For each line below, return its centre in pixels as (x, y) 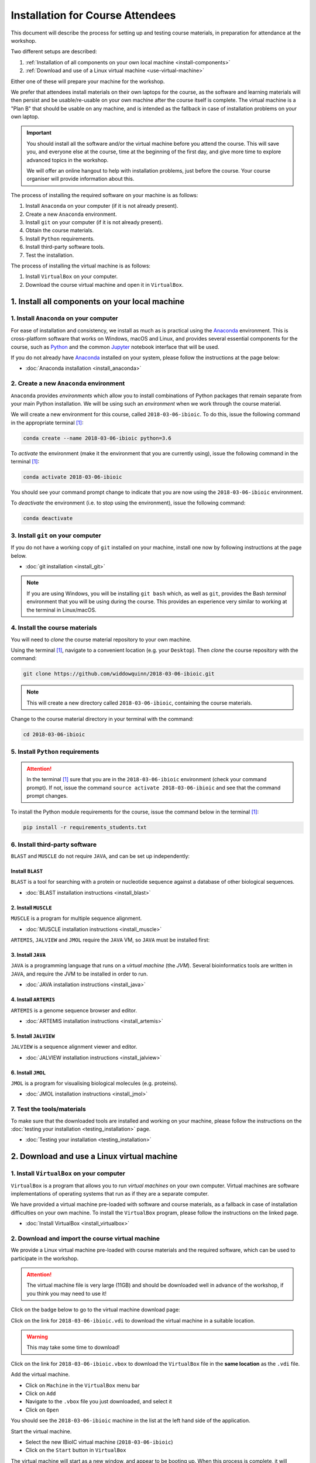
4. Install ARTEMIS (33, 1000)
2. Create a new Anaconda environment (68, 383)
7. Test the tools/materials (48, 1109)
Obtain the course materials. (59, 231)
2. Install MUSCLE (31, 908)
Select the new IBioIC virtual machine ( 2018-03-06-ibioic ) (99, 1442)
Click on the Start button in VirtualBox (76, 1450)
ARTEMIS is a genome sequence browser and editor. (74, 1010)
